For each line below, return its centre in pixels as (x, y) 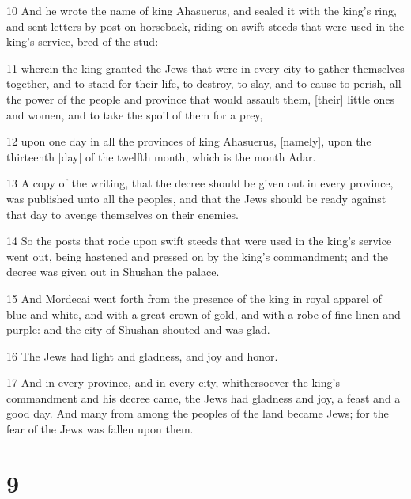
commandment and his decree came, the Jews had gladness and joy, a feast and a (204, 397)
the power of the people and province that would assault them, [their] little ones (201, 98)
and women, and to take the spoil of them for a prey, (135, 114)
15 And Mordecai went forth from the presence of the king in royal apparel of (194, 298)
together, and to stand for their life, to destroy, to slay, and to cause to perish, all (204, 83)
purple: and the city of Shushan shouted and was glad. (138, 329)
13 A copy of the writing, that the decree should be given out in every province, (200, 183)
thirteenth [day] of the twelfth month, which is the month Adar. (161, 156)
